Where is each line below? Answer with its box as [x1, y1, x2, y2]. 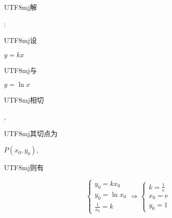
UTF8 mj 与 [4, 65, 37, 75]
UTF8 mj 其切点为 [4, 128, 58, 138]
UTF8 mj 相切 [4, 95, 44, 105]
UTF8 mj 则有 [4, 162, 44, 173]
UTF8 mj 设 [4, 35, 37, 45]
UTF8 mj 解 [4, 2, 37, 12]
